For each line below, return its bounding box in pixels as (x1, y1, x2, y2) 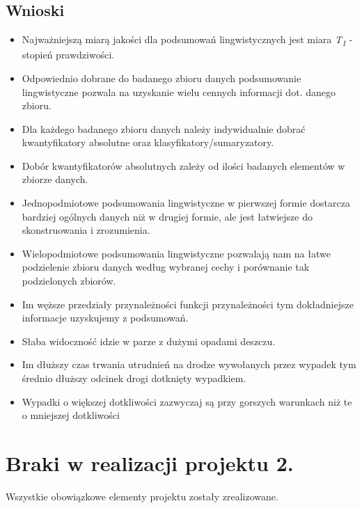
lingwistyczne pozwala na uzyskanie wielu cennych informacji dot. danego (22, 84, 336, 99)
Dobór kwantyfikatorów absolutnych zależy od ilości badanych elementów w (22, 158, 345, 173)
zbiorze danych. (22, 172, 88, 186)
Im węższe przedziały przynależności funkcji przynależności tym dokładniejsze (22, 296, 354, 311)
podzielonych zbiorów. (22, 273, 116, 288)
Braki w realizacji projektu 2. (6, 448, 294, 477)
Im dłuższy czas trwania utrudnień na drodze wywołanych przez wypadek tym (22, 357, 356, 372)
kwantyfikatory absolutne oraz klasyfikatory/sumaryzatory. (22, 135, 274, 150)
